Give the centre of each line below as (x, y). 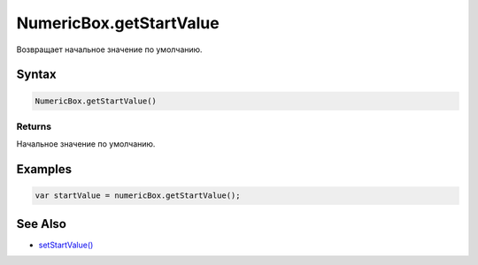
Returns (34, 126)
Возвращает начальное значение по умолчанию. (109, 49)
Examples (44, 169)
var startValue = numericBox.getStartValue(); (138, 196)
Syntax (36, 75)
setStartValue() (66, 245)
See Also (41, 224)
